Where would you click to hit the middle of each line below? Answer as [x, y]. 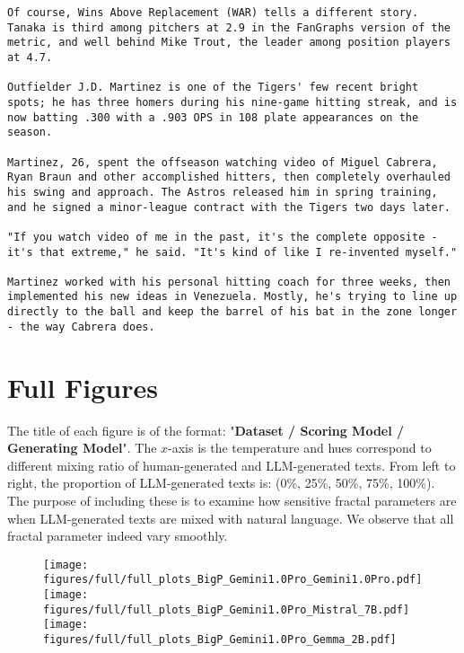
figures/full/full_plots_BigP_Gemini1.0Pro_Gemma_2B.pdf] [220, 640]
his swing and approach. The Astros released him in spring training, [223, 192]
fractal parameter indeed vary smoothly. [118, 536]
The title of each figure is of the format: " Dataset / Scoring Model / [206, 430]
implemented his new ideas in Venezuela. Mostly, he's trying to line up [232, 297]
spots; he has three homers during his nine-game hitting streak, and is [232, 102]
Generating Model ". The [82, 448]
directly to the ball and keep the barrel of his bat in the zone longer [232, 312]
